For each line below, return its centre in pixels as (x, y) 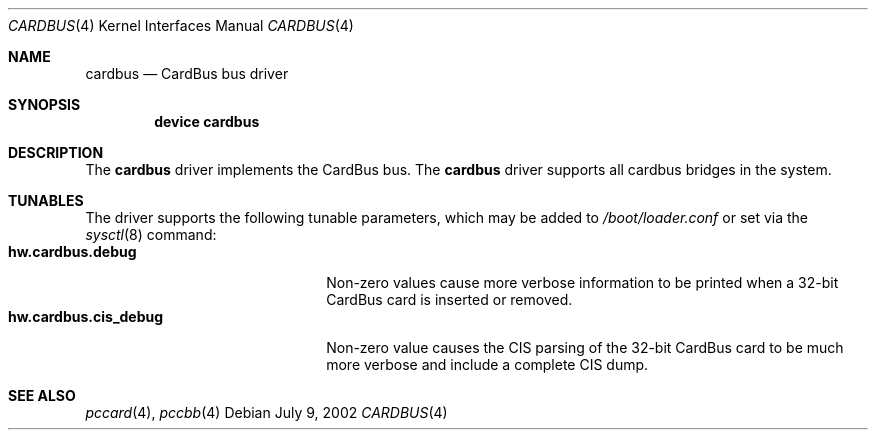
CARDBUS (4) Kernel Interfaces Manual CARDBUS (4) (181, 25)
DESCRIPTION (56, 152)
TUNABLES (46, 200)
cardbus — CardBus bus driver (187, 73)
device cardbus (207, 121)
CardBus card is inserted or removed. (449, 299)
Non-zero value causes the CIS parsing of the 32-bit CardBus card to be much (585, 347)
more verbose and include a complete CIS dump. (487, 364)
